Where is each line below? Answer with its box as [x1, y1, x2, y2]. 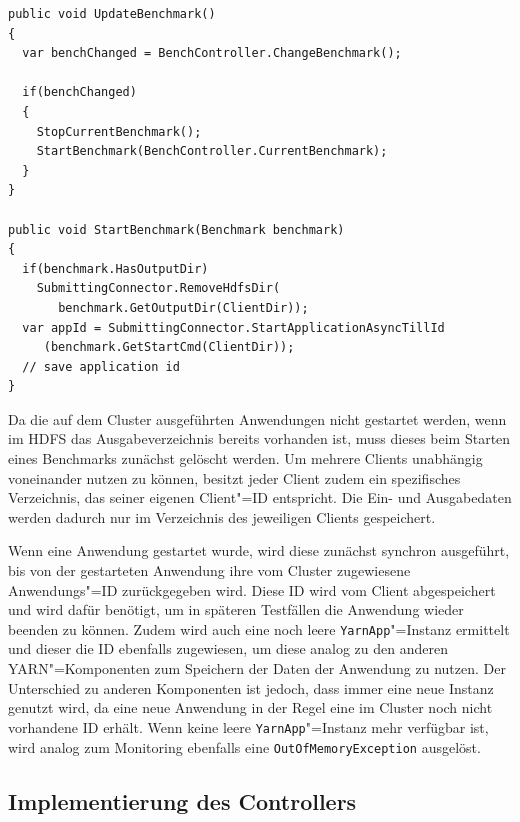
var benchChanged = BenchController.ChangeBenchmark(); [22, 46, 402, 61]
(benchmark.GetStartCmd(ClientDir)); [43, 340, 295, 355]
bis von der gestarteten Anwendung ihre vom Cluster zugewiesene [8, 560, 411, 581]
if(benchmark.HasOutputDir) [22, 261, 209, 276]
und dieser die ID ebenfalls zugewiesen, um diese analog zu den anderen [8, 638, 449, 659]
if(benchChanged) [22, 85, 137, 100]
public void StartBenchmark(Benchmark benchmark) [8, 222, 345, 237]
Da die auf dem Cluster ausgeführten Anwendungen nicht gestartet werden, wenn [8, 408, 507, 429]
